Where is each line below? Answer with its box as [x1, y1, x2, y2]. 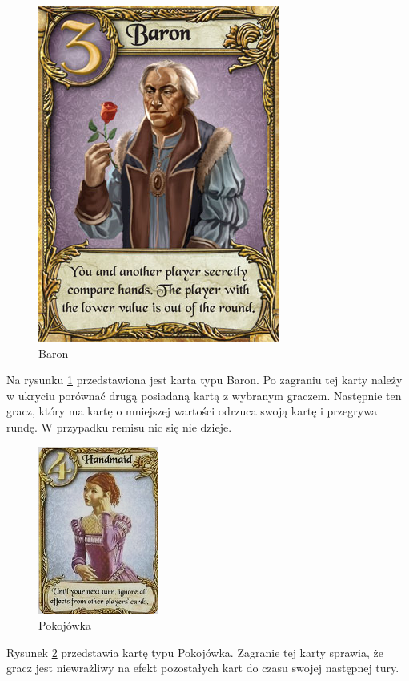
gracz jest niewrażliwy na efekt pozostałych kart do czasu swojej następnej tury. [6, 659, 399, 676]
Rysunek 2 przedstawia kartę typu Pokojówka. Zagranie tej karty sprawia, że [6, 643, 383, 660]
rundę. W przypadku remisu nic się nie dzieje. [6, 418, 232, 435]
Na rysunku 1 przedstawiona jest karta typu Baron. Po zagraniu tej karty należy [6, 371, 403, 388]
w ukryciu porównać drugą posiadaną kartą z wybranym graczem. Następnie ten [6, 387, 402, 403]
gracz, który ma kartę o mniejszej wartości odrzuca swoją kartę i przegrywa [6, 403, 377, 420]
